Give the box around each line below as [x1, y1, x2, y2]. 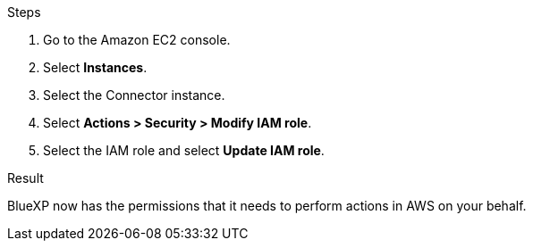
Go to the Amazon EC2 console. [43, 32, 231, 47]
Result [7, 170, 44, 186]
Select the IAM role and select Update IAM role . [43, 143, 325, 158]
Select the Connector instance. [43, 87, 225, 103]
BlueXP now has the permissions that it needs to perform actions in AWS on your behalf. [7, 198, 527, 213]
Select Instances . [43, 60, 148, 75]
